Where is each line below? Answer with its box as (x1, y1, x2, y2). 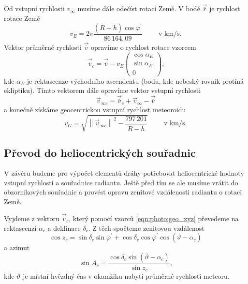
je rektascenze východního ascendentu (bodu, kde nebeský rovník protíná (27, 75, 244, 86)
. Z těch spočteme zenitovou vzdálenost (88, 223, 204, 233)
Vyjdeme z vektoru (4, 213, 59, 223)
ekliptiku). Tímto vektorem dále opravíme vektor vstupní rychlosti (4, 85, 201, 95)
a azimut (4, 242, 30, 253)
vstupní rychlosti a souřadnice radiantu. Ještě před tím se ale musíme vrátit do (4, 177, 238, 187)
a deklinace (47, 223, 81, 233)
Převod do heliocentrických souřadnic (4, 145, 196, 160)
